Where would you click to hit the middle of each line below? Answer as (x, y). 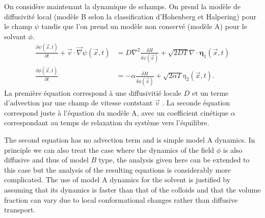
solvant (15, 36)
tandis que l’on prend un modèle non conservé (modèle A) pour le (144, 26)
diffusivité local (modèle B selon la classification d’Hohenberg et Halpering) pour (130, 16)
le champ (18, 26)
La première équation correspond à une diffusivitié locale (93, 92)
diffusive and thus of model (46, 160)
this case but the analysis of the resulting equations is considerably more (117, 169)
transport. (20, 210)
